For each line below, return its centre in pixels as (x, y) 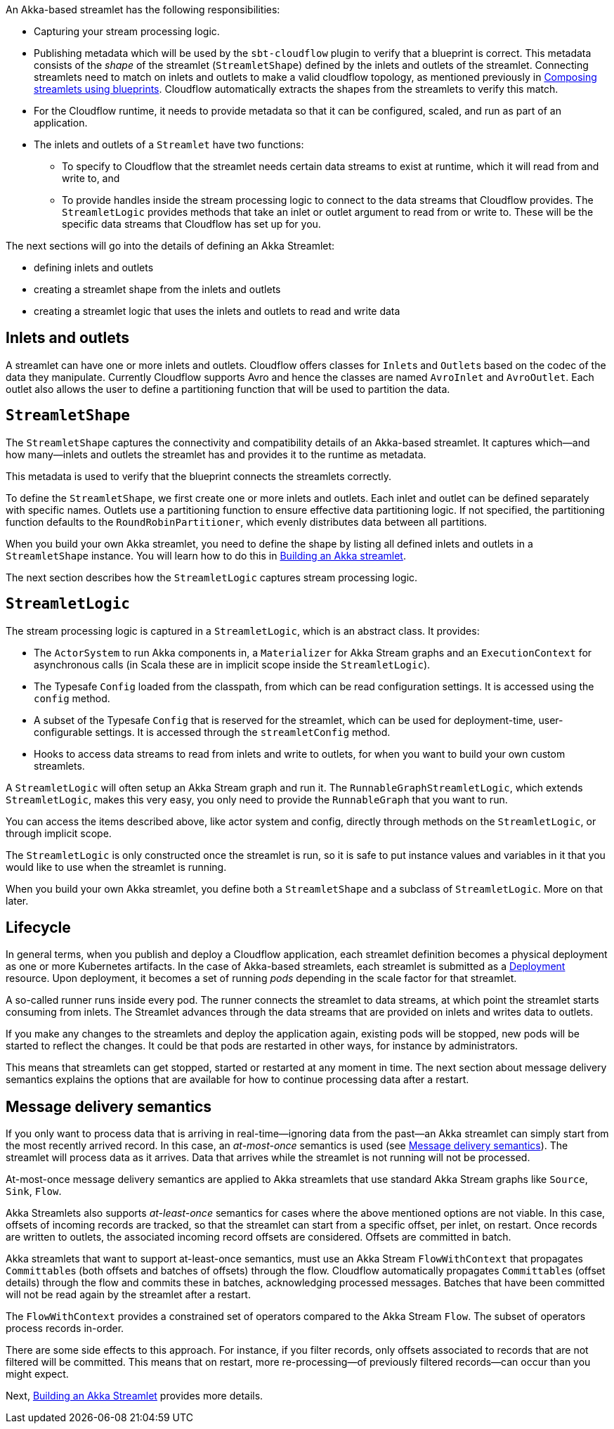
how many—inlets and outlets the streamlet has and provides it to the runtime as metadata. (216, 454)
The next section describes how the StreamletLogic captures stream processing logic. (212, 577)
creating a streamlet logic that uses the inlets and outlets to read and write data (217, 311)
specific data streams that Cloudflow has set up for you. (191, 224)
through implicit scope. (59, 833)
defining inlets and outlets (94, 267)
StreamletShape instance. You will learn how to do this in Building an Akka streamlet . (206, 555)
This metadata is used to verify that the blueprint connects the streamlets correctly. (198, 476)
